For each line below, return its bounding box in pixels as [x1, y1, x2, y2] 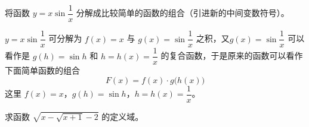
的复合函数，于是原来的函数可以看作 [160, 49, 303, 62]
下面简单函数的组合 [5, 64, 80, 77]
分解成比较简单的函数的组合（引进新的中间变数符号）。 [76, 7, 289, 19]
